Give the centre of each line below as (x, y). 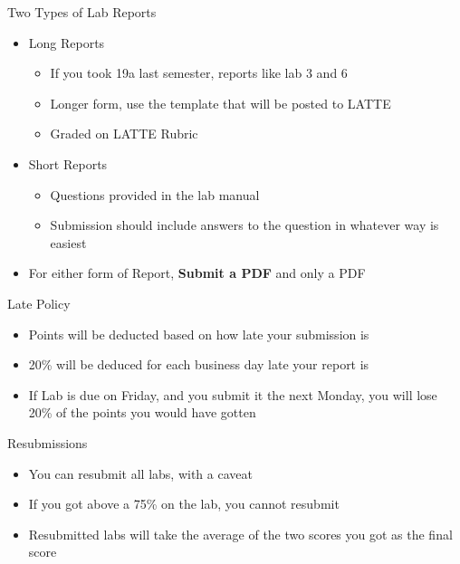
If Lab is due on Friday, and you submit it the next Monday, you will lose (233, 394)
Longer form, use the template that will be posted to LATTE (220, 103)
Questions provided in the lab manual (155, 194)
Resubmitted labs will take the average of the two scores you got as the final (240, 534)
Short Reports (68, 163)
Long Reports (67, 42)
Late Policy (39, 303)
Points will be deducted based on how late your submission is (199, 334)
